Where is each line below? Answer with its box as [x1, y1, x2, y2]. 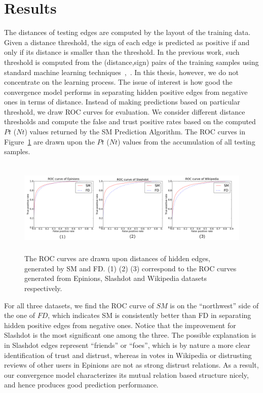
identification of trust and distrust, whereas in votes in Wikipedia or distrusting [4, 349, 252, 360]
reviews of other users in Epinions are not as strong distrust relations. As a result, [4, 360, 259, 370]
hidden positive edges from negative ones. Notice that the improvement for [4, 319, 236, 330]
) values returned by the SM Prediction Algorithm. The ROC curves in [24, 126, 246, 137]
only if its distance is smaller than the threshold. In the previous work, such [4, 47, 240, 57]
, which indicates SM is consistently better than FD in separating [48, 310, 251, 320]
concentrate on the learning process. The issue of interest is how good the [4, 77, 233, 87]
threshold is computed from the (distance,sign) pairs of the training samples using [4, 56, 259, 67]
